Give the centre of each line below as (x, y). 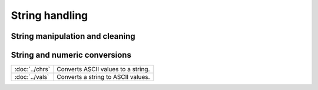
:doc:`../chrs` (32, 69)
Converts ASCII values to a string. (103, 69)
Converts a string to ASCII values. (103, 77)
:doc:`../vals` (32, 77)
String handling (49, 15)
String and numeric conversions (71, 55)
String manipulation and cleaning (73, 36)
